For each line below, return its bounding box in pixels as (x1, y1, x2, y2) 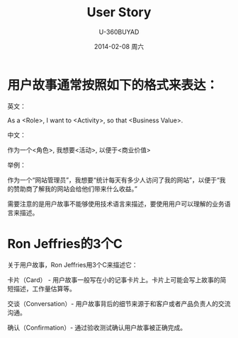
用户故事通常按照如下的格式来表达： (7, 77, 219, 93)
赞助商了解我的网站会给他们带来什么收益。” (13, 185, 138, 193)
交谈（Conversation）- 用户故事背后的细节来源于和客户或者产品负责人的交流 (7, 299, 231, 308)
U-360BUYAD (98, 28, 140, 36)
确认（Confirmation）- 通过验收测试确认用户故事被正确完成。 (7, 323, 187, 332)
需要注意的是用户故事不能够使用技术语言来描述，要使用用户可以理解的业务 (7, 199, 225, 208)
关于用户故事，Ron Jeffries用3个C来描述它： (7, 260, 138, 269)
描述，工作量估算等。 (13, 284, 76, 293)
